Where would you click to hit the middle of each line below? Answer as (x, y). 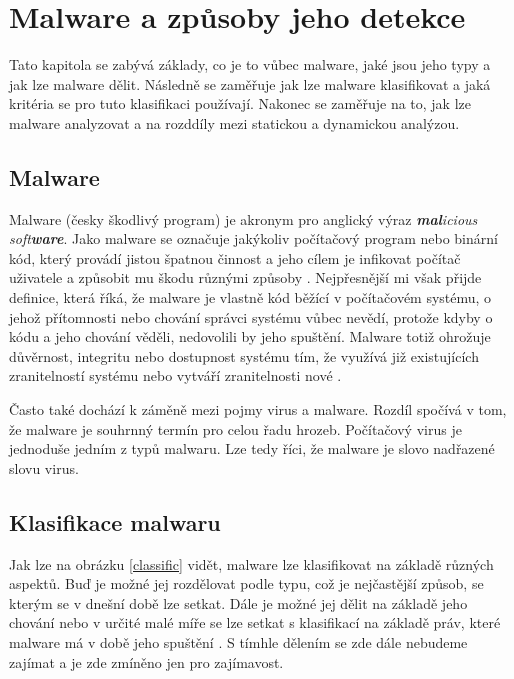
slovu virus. (44, 467)
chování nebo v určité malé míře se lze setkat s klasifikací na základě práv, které (255, 622)
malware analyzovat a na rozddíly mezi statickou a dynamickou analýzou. (234, 122)
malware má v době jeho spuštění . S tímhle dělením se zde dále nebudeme (238, 642)
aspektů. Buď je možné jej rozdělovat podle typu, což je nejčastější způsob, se (246, 583)
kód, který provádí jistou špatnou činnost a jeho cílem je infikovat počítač (235, 257)
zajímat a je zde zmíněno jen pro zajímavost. (146, 661)
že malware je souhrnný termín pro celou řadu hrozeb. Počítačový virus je (235, 428)
